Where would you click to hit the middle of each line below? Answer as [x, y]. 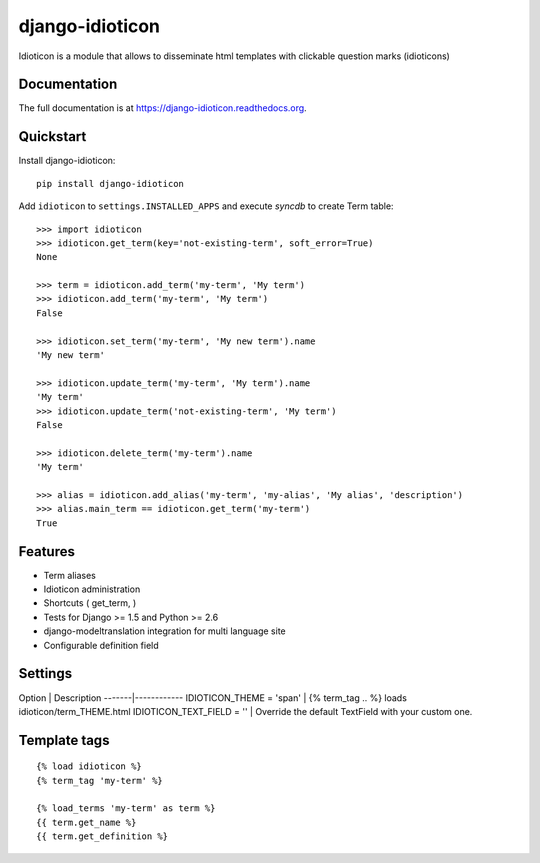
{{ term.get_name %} [86, 822]
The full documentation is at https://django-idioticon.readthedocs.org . [162, 108]
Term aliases [70, 575]
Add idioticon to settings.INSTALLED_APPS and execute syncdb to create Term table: [206, 206]
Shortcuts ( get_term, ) [90, 603]
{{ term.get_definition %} [102, 836]
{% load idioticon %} [89, 766]
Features [46, 551]
